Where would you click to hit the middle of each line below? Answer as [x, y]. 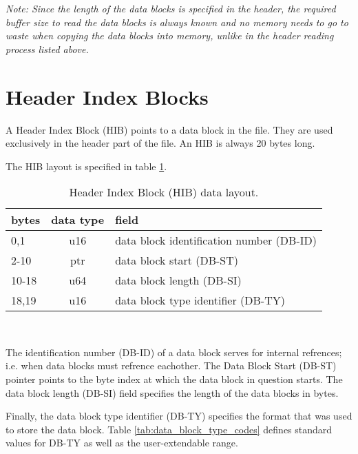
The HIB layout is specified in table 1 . [86, 166]
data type [78, 220]
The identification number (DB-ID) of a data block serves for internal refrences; [174, 352]
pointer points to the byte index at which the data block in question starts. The [174, 379]
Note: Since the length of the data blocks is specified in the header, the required [171, 8]
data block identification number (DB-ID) [216, 240]
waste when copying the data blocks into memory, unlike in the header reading [170, 35]
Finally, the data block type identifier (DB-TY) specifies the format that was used [179, 416]
